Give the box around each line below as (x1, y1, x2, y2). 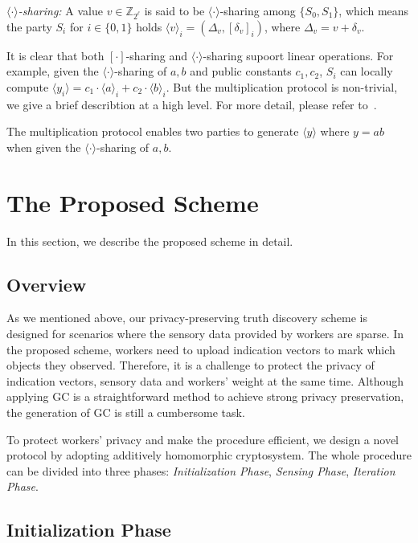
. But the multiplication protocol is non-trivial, (166, 78, 398, 95)
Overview (6, 271, 87, 296)
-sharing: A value (18, 2, 103, 18)
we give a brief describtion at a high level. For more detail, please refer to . (6, 96, 377, 112)
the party (6, 18, 52, 35)
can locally (340, 63, 393, 80)
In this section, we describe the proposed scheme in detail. (6, 232, 293, 249)
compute (6, 78, 49, 95)
